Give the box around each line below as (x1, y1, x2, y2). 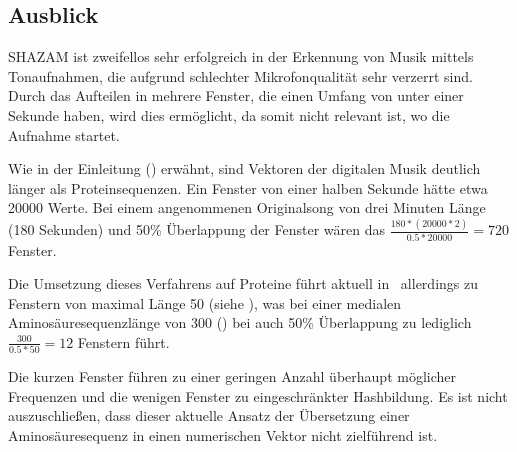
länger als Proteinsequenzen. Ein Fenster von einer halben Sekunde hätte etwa (8, 177, 488, 198)
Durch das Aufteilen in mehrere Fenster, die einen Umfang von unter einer (8, 85, 464, 106)
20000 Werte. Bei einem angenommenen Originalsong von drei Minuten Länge (8, 197, 486, 218)
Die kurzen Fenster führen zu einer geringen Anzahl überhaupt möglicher (8, 366, 456, 387)
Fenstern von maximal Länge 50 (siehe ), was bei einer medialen (8, 292, 402, 313)
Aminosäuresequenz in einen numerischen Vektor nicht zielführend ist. (8, 425, 438, 446)
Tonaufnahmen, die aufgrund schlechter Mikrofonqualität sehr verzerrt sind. (8, 65, 473, 86)
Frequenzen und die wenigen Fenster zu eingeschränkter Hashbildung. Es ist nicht (8, 385, 508, 406)
